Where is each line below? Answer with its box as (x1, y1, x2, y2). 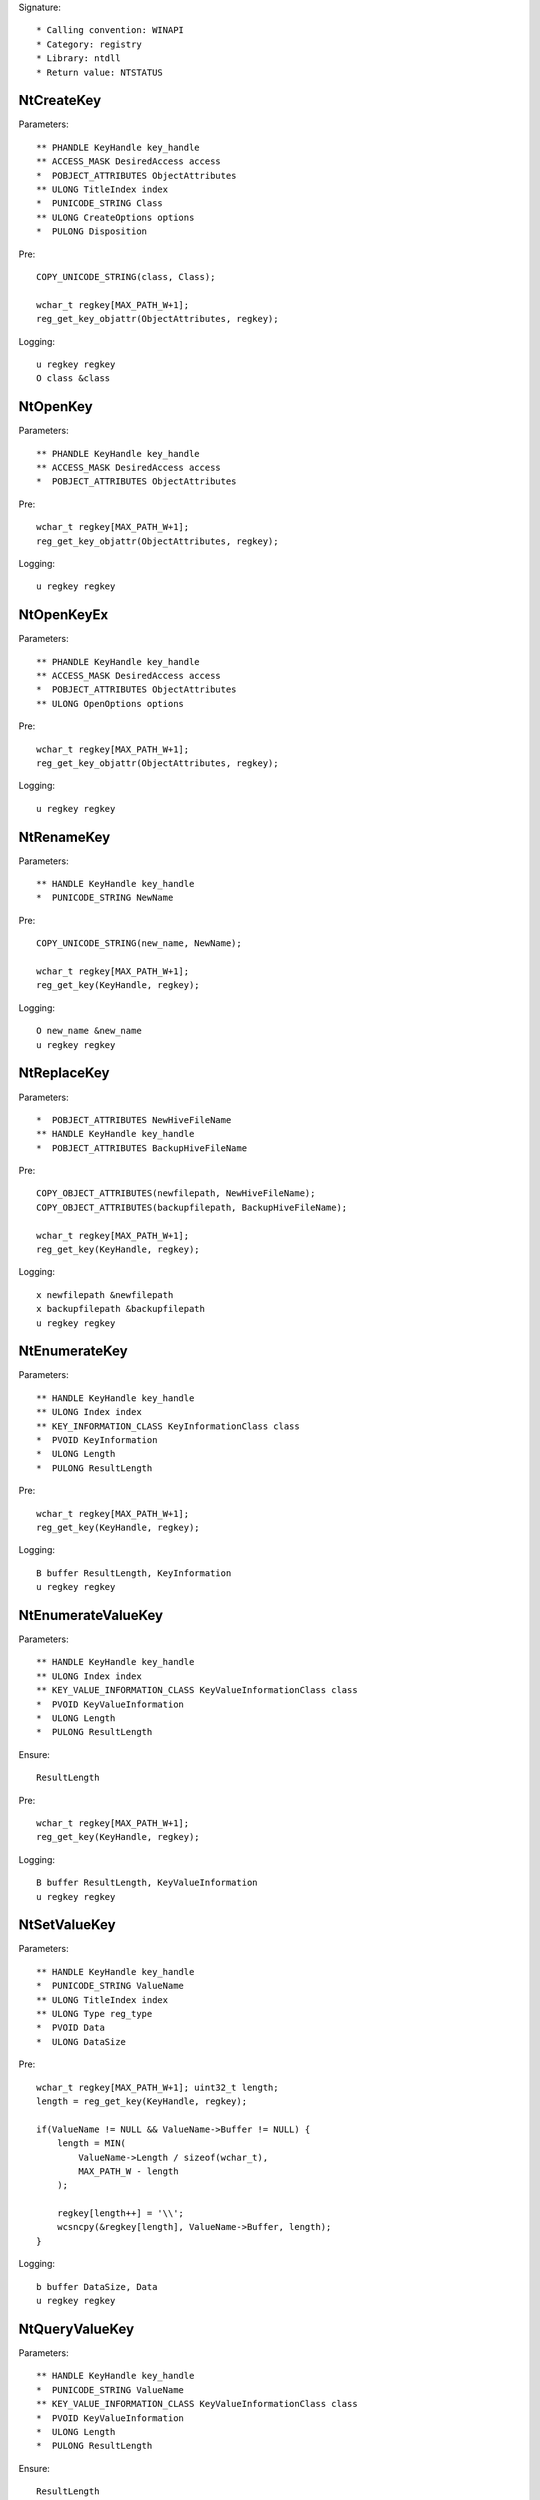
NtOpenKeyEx (18, 606, 109, 624)
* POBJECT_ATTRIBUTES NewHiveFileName (36, 1114, 232, 1125)
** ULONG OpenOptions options (36, 698, 185, 709)
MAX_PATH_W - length (78, 2165, 179, 2177)
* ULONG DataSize (36, 2036, 127, 2047)
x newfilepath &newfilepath (36, 1289, 174, 1300)
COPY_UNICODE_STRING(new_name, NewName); (36, 938, 242, 949)
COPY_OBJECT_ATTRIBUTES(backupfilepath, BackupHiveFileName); (36, 1201, 348, 1213)
